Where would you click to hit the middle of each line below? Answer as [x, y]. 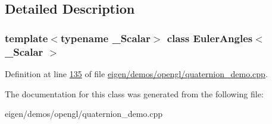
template [26, 38]
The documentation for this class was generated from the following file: [134, 93]
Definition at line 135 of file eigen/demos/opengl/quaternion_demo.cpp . [136, 73]
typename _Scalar [105, 38]
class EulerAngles [210, 38]
